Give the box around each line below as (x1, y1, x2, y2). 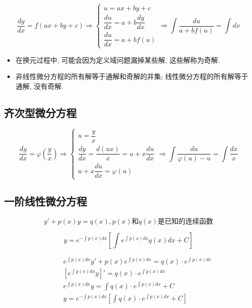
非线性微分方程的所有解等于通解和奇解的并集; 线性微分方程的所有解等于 (15, 71, 249, 81)
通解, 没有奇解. (15, 80, 64, 91)
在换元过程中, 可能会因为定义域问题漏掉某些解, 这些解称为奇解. (15, 54, 220, 65)
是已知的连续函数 (158, 218, 213, 225)
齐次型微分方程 (4, 105, 77, 120)
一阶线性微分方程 (4, 193, 87, 208)
